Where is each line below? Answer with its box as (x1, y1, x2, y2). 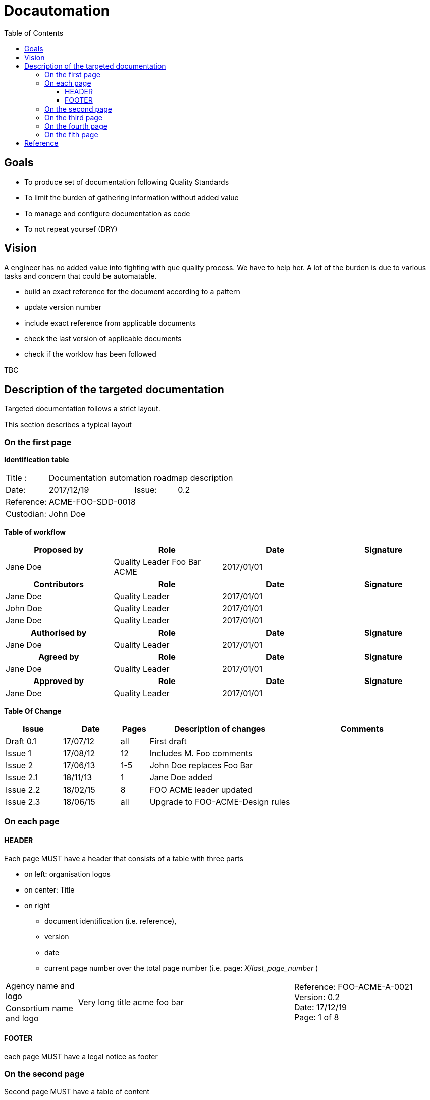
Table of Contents (4, 28, 64, 37)
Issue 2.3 (6, 797, 40, 807)
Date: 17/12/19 (294, 1002, 347, 1012)
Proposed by (34, 545, 84, 555)
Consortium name (6, 1003, 73, 1013)
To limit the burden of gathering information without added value (24, 193, 239, 202)
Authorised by (31, 627, 87, 638)
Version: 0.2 (294, 991, 340, 1002)
